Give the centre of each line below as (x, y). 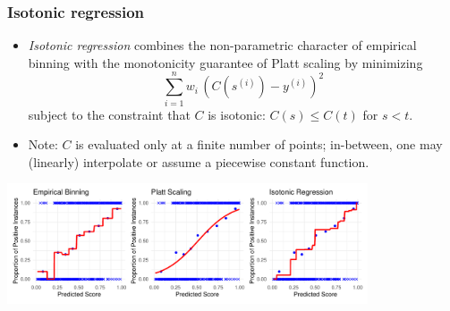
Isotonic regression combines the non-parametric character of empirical (222, 45)
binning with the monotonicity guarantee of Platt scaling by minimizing (225, 62)
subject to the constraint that (109, 114)
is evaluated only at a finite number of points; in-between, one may (259, 144)
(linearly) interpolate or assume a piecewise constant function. (199, 161)
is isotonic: (237, 114)
